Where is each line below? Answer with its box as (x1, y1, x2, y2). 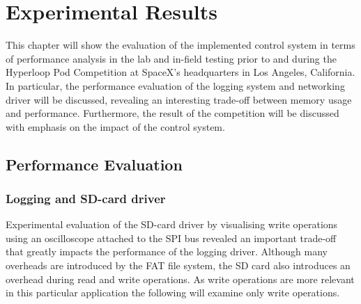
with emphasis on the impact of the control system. (6, 119, 225, 134)
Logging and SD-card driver (6, 189, 166, 207)
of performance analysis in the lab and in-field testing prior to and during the (6, 51, 337, 65)
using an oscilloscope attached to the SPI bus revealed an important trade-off (6, 230, 337, 245)
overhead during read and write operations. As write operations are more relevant (6, 271, 355, 286)
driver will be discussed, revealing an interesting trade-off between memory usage (6, 92, 352, 106)
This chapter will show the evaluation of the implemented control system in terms (6, 38, 355, 52)
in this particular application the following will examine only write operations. (6, 285, 340, 300)
